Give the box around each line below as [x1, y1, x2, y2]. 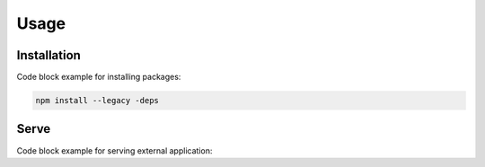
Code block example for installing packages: [16, 72, 181, 83]
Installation [16, 48, 81, 63]
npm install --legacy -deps [35, 95, 159, 106]
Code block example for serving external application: [16, 145, 213, 156]
